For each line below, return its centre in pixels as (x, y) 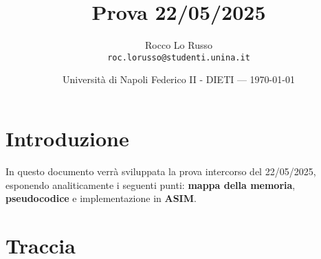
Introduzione (67, 138)
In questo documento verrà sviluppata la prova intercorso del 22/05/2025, (161, 171)
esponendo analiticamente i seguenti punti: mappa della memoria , (151, 184)
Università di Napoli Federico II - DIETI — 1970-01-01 (179, 79)
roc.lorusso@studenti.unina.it (179, 57)
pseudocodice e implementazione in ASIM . (101, 198)
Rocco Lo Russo (179, 45)
